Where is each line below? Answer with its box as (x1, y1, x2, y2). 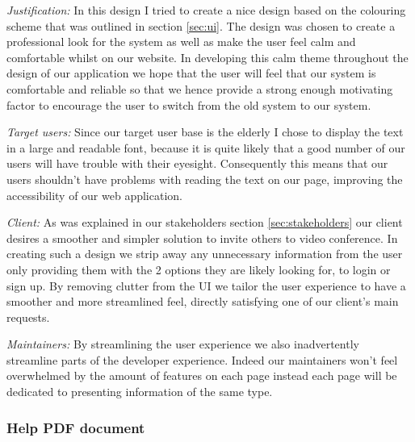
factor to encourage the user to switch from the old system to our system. (6, 96, 371, 113)
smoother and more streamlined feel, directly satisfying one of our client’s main (6, 293, 399, 310)
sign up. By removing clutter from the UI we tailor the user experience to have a (6, 277, 406, 294)
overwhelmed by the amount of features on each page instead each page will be (6, 367, 397, 384)
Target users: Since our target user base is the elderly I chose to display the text (6, 123, 404, 140)
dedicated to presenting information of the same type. (6, 383, 273, 400)
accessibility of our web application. (6, 186, 182, 203)
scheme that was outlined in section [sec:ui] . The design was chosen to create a (6, 17, 396, 34)
